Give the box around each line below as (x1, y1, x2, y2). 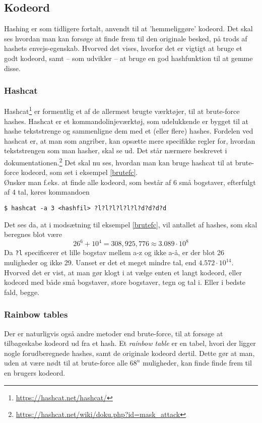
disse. (4, 63, 21, 73)
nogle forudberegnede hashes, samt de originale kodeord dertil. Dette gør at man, (4, 347, 255, 358)
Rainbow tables (4, 308, 68, 321)
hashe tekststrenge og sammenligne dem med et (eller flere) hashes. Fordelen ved (4, 126, 253, 136)
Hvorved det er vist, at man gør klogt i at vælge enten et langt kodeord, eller (4, 267, 242, 277)
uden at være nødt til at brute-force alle (4, 357, 128, 368)
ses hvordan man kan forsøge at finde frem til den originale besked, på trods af (4, 33, 247, 43)
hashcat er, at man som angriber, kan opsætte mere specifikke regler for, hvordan (4, 135, 255, 146)
